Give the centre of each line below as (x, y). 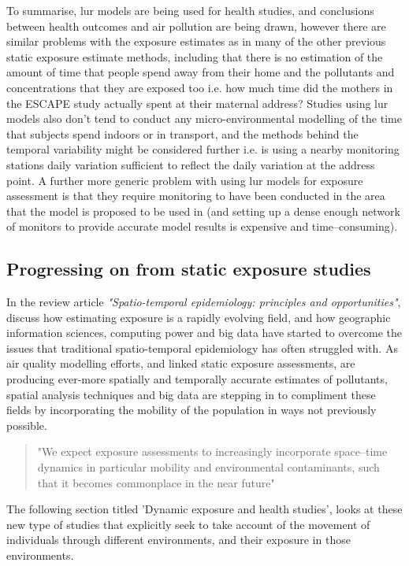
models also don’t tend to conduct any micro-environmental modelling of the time (204, 118)
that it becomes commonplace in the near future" (156, 482)
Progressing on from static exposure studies (189, 269)
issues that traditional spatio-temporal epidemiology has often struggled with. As (202, 348)
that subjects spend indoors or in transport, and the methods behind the (182, 133)
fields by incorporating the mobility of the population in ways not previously (191, 410)
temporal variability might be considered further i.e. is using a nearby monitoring (203, 149)
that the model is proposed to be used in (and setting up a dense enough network (203, 211)
